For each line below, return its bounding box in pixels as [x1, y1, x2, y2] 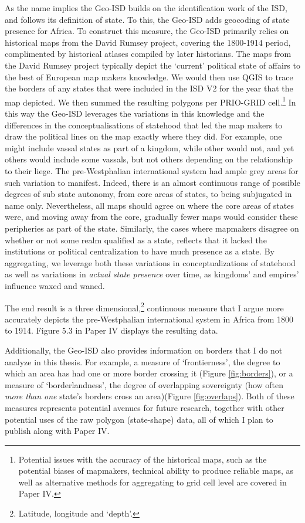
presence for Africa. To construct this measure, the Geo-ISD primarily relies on [5, 25, 289, 37]
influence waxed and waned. [5, 279, 105, 291]
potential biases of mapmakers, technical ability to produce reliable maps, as [18, 464, 294, 477]
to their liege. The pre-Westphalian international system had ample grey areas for [5, 164, 299, 176]
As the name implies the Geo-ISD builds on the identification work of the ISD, [5, 2, 287, 13]
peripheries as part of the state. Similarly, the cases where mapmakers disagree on [5, 222, 299, 234]
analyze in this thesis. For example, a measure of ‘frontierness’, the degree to [5, 355, 280, 368]
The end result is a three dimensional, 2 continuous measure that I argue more [5, 300, 284, 314]
